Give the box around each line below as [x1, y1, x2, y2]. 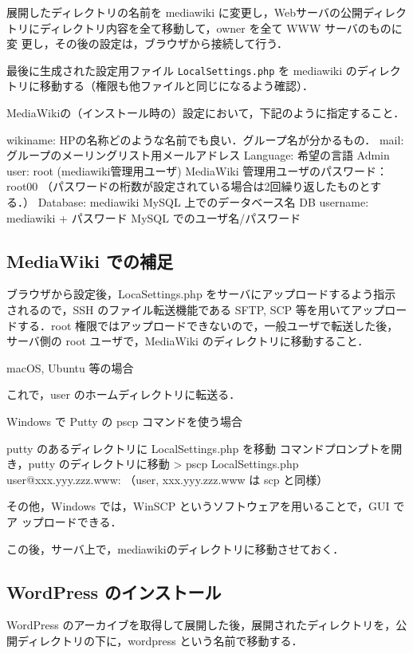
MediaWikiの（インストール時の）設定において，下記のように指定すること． [6, 104, 405, 121]
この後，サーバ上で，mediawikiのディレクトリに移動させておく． [6, 540, 344, 557]
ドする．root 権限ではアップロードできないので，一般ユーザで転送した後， [6, 317, 399, 333]
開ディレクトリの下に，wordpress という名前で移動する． [6, 632, 303, 648]
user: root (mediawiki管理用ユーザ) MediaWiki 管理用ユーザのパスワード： [6, 162, 387, 179]
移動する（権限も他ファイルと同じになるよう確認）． [39, 77, 313, 94]
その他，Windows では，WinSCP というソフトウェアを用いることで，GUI [6, 498, 390, 514]
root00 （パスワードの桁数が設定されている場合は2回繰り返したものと [6, 178, 371, 195]
